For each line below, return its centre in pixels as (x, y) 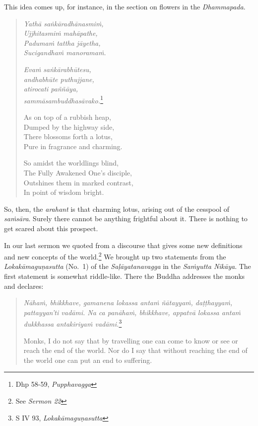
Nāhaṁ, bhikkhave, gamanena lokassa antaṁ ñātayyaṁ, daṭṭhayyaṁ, (128, 302)
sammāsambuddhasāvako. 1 (63, 99)
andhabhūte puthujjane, (59, 79)
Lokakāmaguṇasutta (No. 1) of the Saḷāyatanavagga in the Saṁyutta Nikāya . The (128, 266)
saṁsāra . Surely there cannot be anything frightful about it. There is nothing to (126, 218)
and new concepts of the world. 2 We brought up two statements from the (115, 256)
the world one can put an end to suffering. (88, 360)
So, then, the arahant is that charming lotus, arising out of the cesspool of (117, 209)
